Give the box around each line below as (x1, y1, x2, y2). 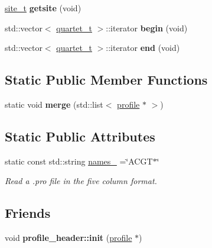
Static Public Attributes (5, 127, 155, 145)
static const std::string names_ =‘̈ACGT (5, 154, 153, 167)
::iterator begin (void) (106, 21, 188, 34)
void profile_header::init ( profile (5, 231, 132, 244)
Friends (5, 204, 51, 222)
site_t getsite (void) (5, 2, 81, 14)
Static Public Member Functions (5, 70, 208, 89)
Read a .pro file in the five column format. (5, 175, 157, 187)
